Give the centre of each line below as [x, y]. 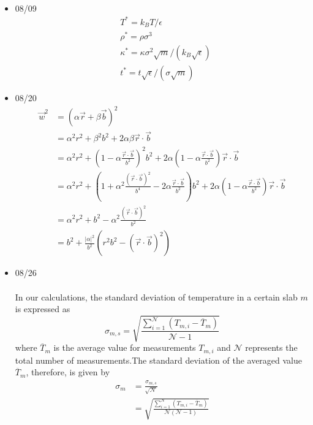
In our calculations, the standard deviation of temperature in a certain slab [156, 297]
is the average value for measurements [125, 347]
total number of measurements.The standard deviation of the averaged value [159, 360]
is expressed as [43, 309]
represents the [271, 347]
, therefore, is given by [68, 372]
